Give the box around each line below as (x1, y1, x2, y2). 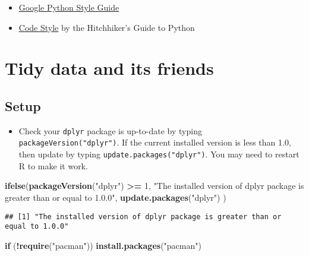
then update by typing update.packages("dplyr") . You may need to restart (18, 148, 299, 160)
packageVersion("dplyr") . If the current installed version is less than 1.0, (18, 136, 291, 148)
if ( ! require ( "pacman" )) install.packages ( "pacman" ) (5, 239, 201, 251)
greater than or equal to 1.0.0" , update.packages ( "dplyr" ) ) (5, 191, 226, 203)
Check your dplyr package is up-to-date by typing (18, 124, 202, 137)
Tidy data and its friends (5, 56, 214, 80)
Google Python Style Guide (18, 1, 119, 13)
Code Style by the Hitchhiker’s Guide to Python (18, 21, 195, 33)
